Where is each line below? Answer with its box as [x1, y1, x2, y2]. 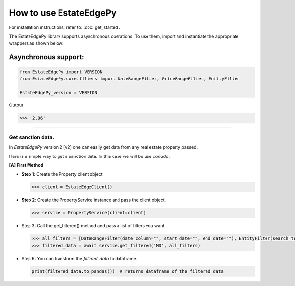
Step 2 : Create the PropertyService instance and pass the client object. [21, 197, 166, 203]
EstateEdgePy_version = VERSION [19, 90, 98, 95]
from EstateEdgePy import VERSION [19, 69, 103, 75]
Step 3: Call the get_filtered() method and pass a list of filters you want [21, 223, 165, 229]
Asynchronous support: [9, 53, 84, 61]
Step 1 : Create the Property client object [21, 171, 103, 177]
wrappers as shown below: [9, 40, 64, 46]
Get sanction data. [9, 134, 54, 141]
